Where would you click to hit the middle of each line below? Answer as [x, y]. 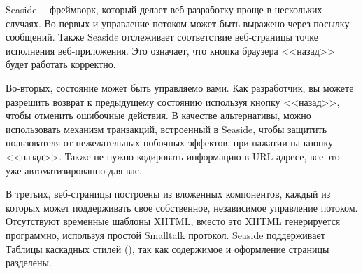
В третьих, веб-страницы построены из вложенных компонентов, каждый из [168, 194]
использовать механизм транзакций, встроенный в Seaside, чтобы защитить [166, 129]
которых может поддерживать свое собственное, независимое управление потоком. [182, 207]
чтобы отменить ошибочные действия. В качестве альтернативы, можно [158, 115]
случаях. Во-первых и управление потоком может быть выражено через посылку [178, 23]
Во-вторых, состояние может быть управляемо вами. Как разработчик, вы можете [180, 87]
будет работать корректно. [61, 64]
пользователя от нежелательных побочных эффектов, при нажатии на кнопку [170, 143]
